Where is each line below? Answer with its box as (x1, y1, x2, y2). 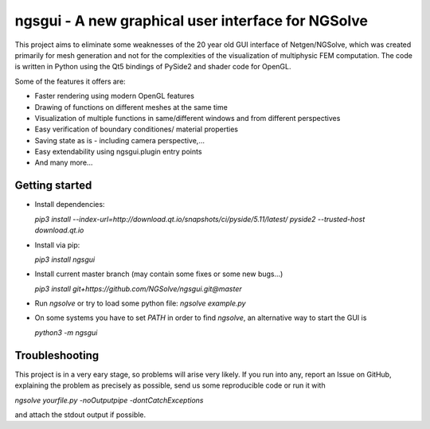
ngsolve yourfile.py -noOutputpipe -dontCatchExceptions (14, 395, 204, 405)
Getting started (14, 179, 92, 193)
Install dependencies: (34, 200, 105, 209)
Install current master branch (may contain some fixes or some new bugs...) (34, 269, 283, 279)
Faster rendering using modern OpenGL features (34, 92, 195, 101)
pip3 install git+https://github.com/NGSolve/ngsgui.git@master (34, 283, 242, 294)
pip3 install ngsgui (34, 255, 96, 264)
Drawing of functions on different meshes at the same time (34, 102, 229, 111)
